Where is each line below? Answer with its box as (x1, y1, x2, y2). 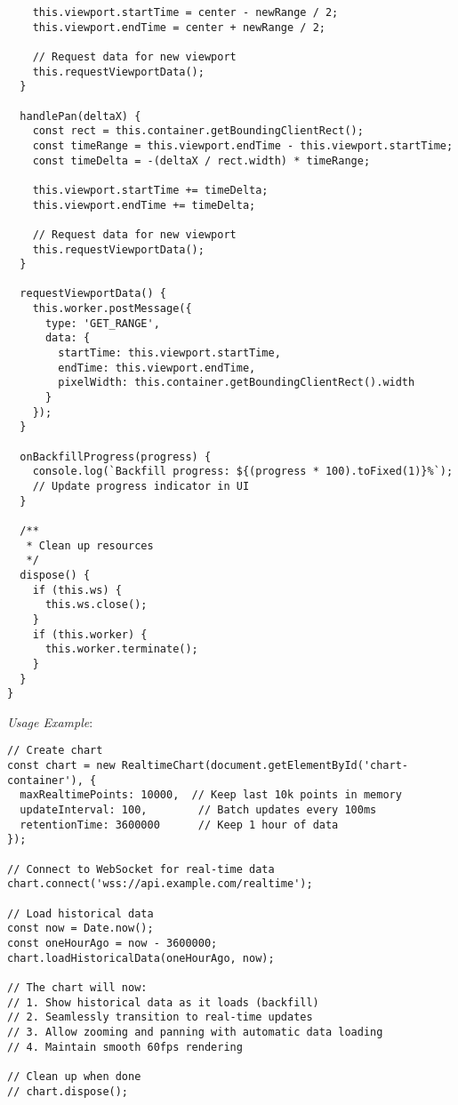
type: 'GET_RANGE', (44, 316, 160, 330)
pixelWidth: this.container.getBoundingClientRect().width (58, 376, 415, 389)
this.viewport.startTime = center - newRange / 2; (32, 6, 339, 19)
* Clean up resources (26, 539, 154, 552)
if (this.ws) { (32, 583, 122, 597)
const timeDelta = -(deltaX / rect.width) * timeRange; (32, 154, 371, 167)
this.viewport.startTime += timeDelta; (32, 183, 269, 196)
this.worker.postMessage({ (32, 302, 192, 316)
